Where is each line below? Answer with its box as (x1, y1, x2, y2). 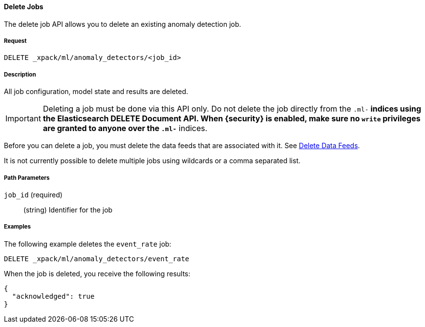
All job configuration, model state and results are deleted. (4, 87, 189, 96)
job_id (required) (4, 190, 63, 199)
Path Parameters (4, 174, 50, 181)
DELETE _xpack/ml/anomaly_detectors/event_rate (4, 254, 190, 263)
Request (4, 38, 27, 44)
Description (4, 71, 36, 78)
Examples (4, 223, 31, 231)
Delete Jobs (4, 2, 43, 11)
